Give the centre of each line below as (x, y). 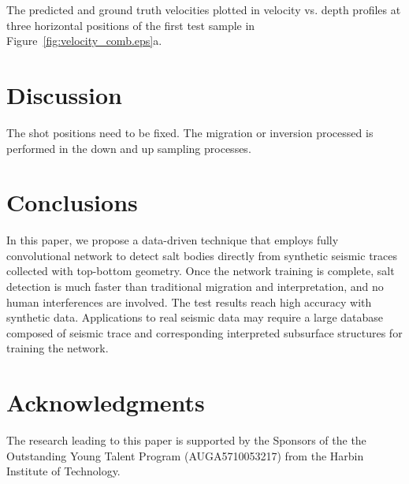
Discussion (64, 94)
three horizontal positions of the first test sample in (131, 25)
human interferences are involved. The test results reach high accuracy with (189, 302)
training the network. (58, 348)
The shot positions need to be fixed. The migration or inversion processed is (190, 132)
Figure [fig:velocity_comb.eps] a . (84, 41)
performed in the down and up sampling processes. (129, 148)
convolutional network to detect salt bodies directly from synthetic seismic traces (202, 255)
